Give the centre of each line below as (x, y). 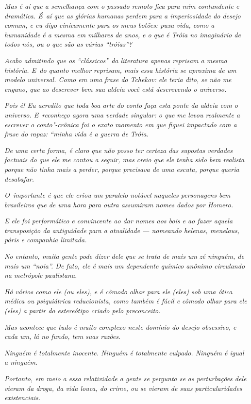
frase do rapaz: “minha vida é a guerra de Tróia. (76, 134)
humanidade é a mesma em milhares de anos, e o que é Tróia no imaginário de (123, 34)
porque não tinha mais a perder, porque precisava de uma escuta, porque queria (122, 169)
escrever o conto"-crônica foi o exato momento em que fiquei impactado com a (121, 124)
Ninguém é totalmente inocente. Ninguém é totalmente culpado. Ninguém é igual (124, 352)
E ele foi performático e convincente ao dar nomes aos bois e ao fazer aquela (119, 221)
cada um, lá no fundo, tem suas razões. (63, 336)
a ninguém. (21, 362)
